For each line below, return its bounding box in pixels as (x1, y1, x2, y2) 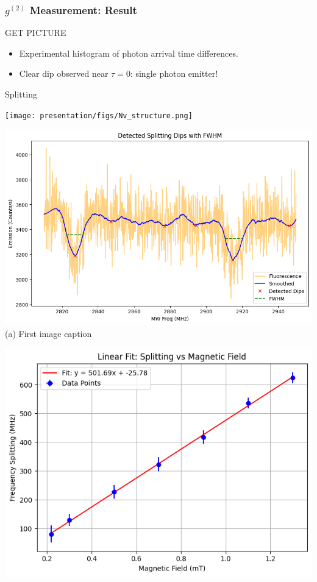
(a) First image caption (5, 327, 92, 339)
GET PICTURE (5, 26, 66, 39)
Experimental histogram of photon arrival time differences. (19, 46, 238, 59)
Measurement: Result (29, 2, 137, 17)
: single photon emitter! (130, 67, 218, 80)
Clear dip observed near (19, 67, 109, 80)
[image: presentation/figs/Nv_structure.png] (5, 111, 193, 120)
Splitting (5, 88, 37, 100)
